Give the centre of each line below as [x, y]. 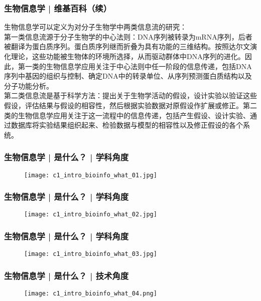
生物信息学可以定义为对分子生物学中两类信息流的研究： [95, 27]
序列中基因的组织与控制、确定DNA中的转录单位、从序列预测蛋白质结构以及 [128, 76]
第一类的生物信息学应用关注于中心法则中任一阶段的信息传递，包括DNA [135, 66]
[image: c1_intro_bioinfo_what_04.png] [91, 294]
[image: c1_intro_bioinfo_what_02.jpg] [91, 215]
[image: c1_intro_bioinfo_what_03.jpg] [91, 254]
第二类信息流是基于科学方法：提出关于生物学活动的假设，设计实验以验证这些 [130, 95]
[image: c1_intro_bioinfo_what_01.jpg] [91, 175]
